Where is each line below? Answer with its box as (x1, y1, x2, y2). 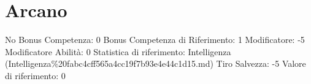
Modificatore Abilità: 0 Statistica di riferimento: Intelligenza (5, 45, 231, 58)
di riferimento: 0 (5, 69, 66, 82)
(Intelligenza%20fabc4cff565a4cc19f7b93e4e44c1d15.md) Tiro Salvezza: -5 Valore (5, 57, 306, 70)
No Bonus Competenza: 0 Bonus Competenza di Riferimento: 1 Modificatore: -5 (5, 33, 305, 46)
